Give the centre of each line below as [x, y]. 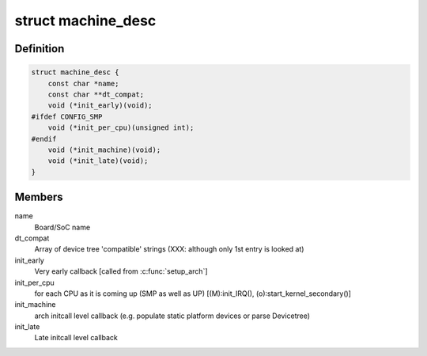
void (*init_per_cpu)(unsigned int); [121, 128]
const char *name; [83, 83]
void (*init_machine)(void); [104, 150]
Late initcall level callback [76, 338]
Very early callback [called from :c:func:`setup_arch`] [121, 271]
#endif [44, 139]
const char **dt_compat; [96, 94]
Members [39, 197]
